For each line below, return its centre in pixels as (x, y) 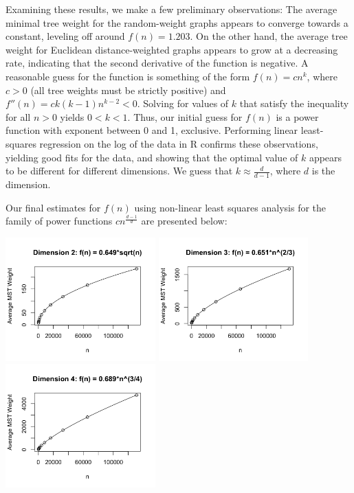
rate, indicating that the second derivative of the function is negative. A (157, 63)
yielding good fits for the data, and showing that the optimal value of (152, 157)
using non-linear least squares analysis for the (230, 207)
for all (18, 116)
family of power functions (59, 221)
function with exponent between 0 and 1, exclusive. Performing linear (152, 130)
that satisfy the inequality (294, 103)
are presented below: (184, 221)
